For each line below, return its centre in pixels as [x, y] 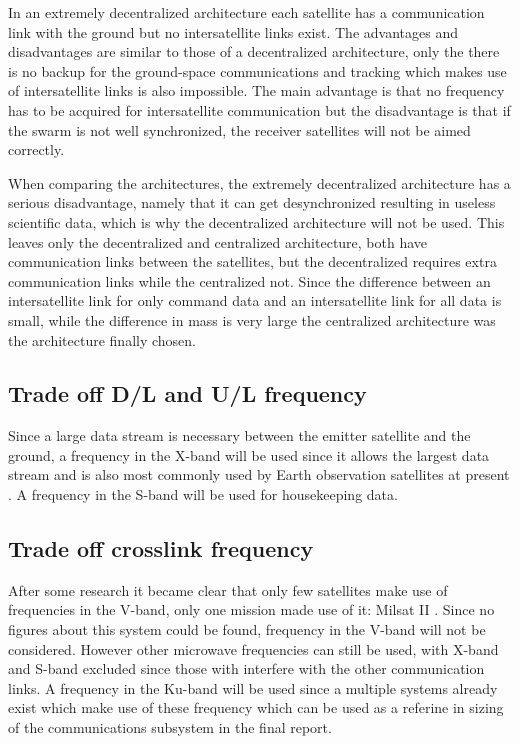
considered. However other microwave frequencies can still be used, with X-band [253, 648]
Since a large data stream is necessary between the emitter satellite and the [239, 435]
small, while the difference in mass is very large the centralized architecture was [252, 319]
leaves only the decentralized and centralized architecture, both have [218, 241]
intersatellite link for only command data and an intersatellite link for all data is [255, 300]
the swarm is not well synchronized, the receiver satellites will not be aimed [239, 129]
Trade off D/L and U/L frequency [187, 393]
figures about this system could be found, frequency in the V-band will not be [247, 629]
